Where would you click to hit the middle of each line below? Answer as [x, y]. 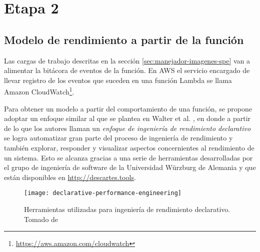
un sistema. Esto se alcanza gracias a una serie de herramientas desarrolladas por [128, 157]
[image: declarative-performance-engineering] [103, 193]
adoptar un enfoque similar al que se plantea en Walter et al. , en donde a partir [127, 118]
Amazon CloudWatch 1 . [39, 91]
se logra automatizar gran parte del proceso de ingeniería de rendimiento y [118, 138]
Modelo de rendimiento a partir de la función [124, 39]
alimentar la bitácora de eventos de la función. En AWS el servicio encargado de [127, 70]
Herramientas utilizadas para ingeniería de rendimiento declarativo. [127, 209]
